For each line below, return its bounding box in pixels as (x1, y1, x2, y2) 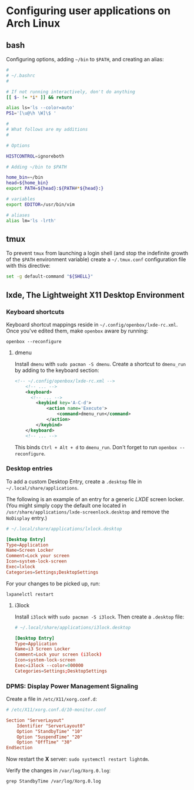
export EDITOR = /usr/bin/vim (6, 202, 75, 208)
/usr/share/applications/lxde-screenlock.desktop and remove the (6, 508, 169, 515)
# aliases (6, 212, 31, 218)
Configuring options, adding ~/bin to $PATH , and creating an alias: (6, 56, 164, 62)
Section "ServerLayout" (6, 717, 65, 723)
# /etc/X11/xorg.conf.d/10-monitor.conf (6, 707, 107, 713)
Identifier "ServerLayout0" (16, 723, 85, 729)
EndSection (6, 745, 33, 751)
